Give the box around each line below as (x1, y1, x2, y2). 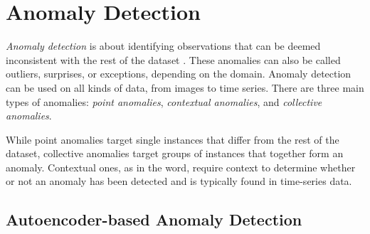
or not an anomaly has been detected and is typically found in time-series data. (6, 174, 352, 188)
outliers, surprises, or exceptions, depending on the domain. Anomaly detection (6, 66, 351, 81)
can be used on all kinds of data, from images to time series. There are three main (6, 80, 364, 95)
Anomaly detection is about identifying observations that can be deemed (6, 38, 321, 53)
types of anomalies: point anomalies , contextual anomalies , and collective (6, 94, 322, 109)
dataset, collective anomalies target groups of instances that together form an (6, 146, 344, 161)
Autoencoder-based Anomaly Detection (6, 208, 302, 230)
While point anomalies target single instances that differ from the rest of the (6, 132, 339, 147)
